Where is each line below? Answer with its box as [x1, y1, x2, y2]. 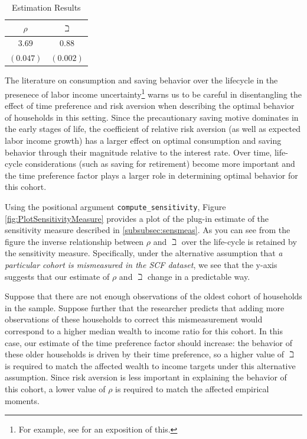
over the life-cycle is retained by [181, 235, 297, 247]
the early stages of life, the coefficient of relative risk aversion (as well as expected [5, 122, 301, 135]
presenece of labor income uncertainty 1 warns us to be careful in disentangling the [5, 86, 302, 100]
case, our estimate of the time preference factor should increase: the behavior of [5, 336, 293, 348]
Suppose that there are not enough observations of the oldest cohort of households [5, 290, 302, 302]
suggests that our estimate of [5, 270, 110, 282]
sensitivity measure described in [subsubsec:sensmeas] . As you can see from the [5, 224, 290, 236]
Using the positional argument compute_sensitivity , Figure [5, 200, 226, 212]
